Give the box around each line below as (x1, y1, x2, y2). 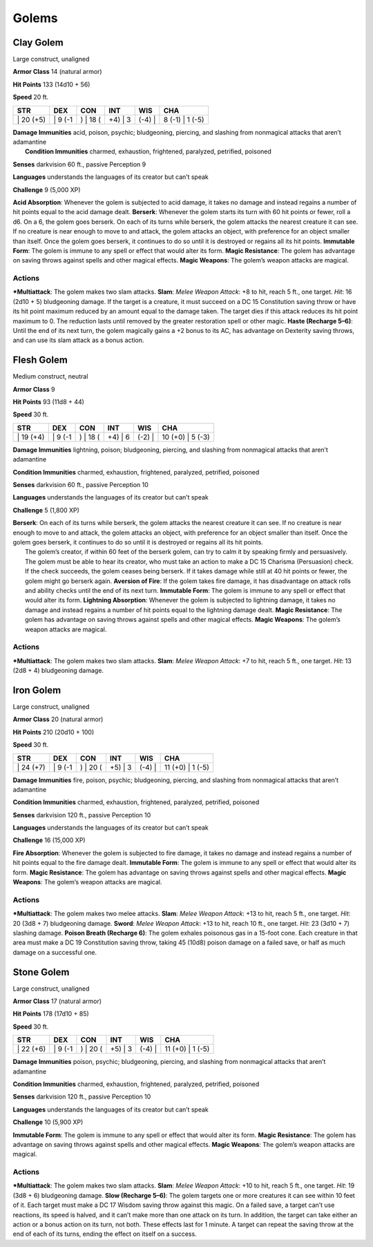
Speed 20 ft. (12, 93, 49, 102)
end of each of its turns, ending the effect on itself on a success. (12, 1230, 197, 1238)
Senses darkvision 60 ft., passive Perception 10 (12, 481, 149, 489)
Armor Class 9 (12, 385, 55, 393)
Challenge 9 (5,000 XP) (12, 185, 81, 193)
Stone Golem (12, 966, 70, 978)
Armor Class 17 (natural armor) (12, 997, 102, 1005)
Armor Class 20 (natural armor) (12, 715, 104, 723)
